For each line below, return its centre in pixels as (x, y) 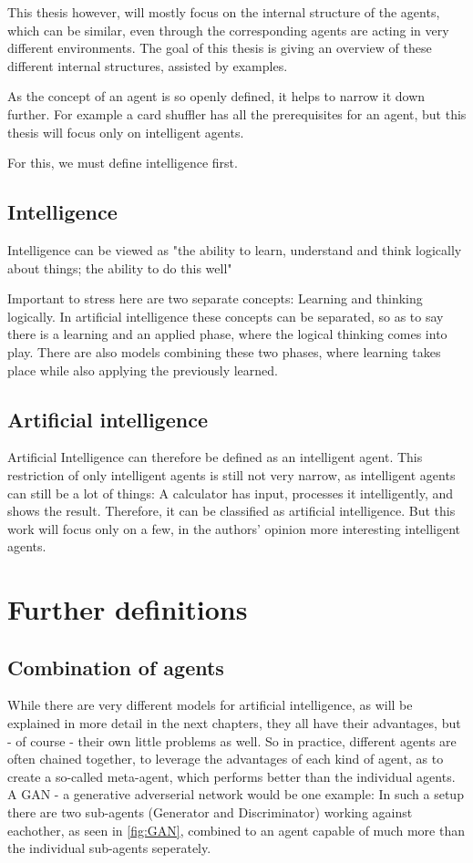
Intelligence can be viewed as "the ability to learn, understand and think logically (235, 249)
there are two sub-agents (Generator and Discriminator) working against (210, 812)
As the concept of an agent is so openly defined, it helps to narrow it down (216, 96)
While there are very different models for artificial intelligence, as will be (210, 705)
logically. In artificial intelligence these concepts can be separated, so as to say (226, 316)
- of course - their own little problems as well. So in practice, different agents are (232, 740)
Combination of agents (116, 667)
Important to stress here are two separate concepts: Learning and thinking (215, 298)
